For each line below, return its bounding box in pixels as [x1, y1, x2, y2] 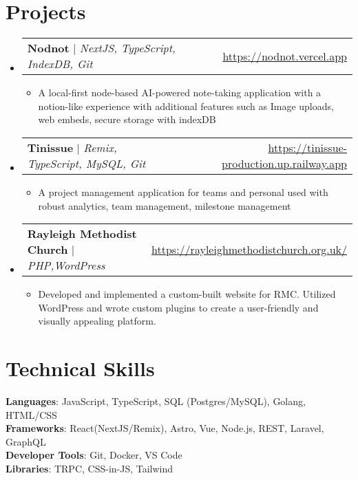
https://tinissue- [268, 139, 347, 155]
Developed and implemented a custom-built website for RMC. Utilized [38, 287, 336, 301]
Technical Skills [6, 354, 155, 382]
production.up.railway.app [222, 155, 347, 171]
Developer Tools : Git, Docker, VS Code [6, 448, 182, 462]
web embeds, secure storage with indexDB [38, 112, 216, 127]
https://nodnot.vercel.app [222, 47, 347, 64]
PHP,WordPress [27, 257, 105, 274]
